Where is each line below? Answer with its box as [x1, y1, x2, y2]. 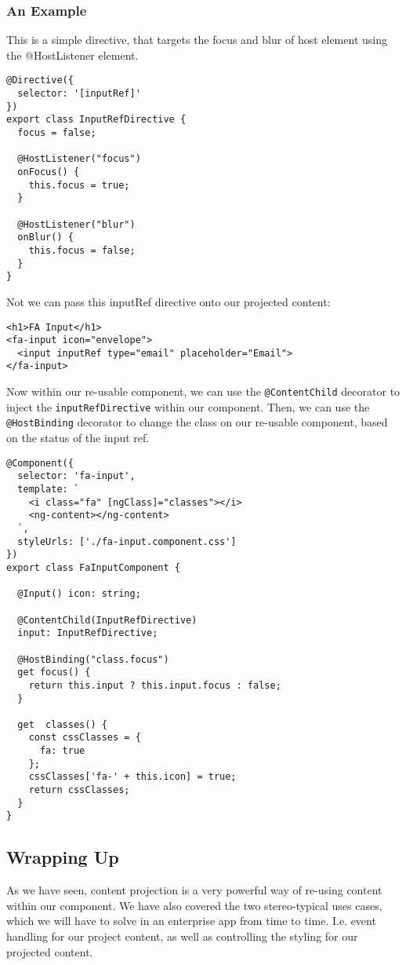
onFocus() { [17, 166, 80, 177]
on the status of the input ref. [6, 429, 150, 446]
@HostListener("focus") [17, 153, 141, 165]
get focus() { [17, 667, 91, 678]
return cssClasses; [28, 784, 130, 796]
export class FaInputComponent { [6, 561, 180, 573]
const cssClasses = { [28, 732, 141, 744]
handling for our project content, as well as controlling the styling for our [6, 928, 358, 945]
